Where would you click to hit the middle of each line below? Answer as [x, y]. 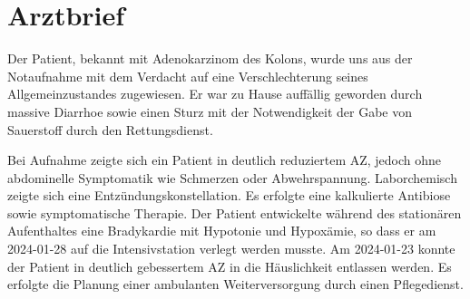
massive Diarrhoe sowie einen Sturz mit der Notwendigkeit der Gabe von [210, 111]
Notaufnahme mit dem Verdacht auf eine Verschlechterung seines [188, 76]
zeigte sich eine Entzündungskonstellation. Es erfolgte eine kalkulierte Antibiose [229, 195]
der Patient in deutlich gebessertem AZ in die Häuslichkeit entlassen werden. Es [230, 266]
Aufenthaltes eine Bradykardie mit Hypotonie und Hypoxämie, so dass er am [222, 231]
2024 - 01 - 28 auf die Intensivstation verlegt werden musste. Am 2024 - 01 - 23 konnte [231, 249]
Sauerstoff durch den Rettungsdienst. [110, 129]
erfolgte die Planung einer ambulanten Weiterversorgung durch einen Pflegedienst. [235, 284]
